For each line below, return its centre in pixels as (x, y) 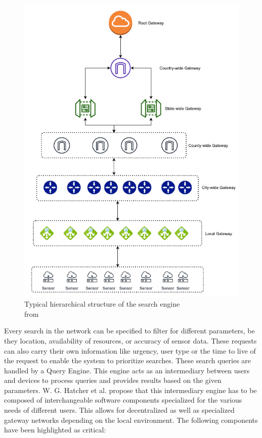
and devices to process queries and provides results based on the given (113, 380)
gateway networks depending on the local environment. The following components (131, 420)
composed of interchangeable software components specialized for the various (123, 400)
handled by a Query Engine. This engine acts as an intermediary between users (127, 370)
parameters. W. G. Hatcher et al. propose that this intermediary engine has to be (130, 390)
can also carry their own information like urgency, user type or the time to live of (130, 350)
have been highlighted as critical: (55, 430)
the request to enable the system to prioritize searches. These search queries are (128, 360)
